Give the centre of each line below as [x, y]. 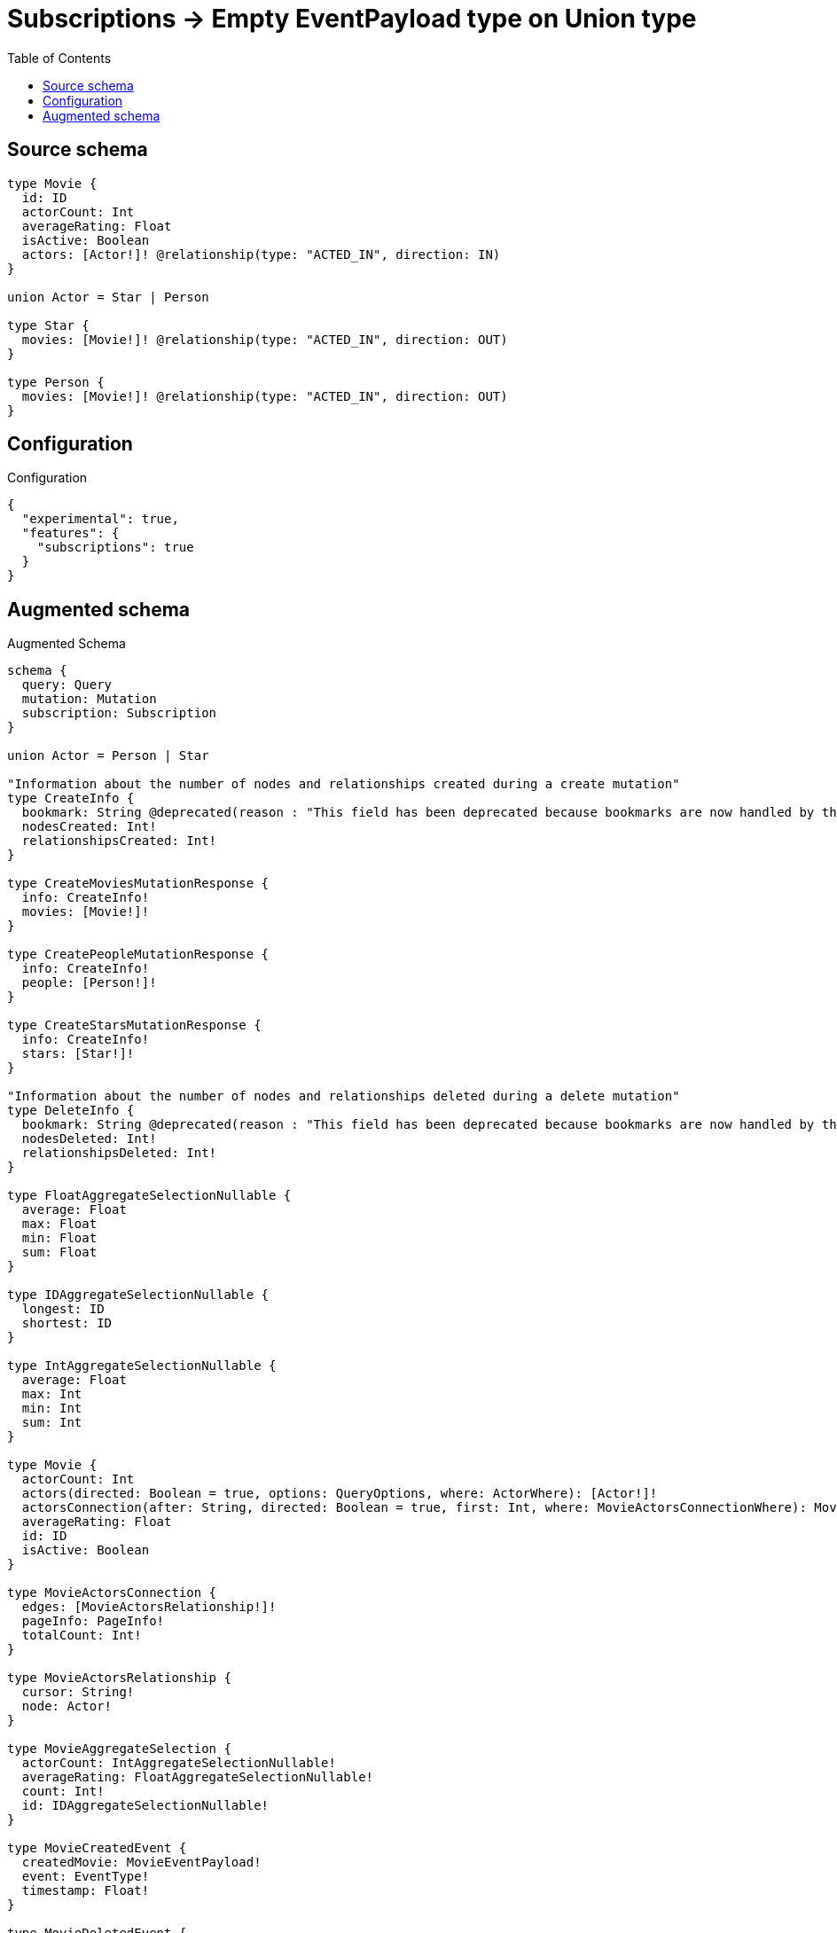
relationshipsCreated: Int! [119, 841]
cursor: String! [78, 1692]
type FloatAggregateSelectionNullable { [149, 1196]
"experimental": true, [100, 519]
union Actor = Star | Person [108, 297]
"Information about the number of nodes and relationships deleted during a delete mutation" [344, 1096]
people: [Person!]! [89, 983]
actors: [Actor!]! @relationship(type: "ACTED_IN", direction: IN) [261, 254]
